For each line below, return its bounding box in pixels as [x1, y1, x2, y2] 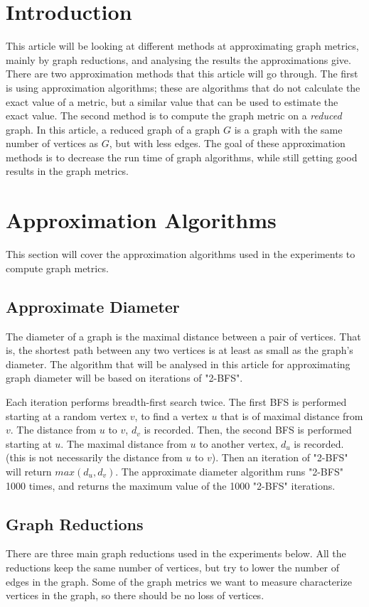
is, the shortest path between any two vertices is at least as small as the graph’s [6, 343, 353, 358]
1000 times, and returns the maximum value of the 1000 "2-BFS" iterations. [6, 478, 336, 493]
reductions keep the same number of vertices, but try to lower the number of [6, 559, 340, 574]
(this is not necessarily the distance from [6, 450, 183, 465]
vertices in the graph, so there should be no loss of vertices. [6, 588, 264, 603]
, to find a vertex [134, 408, 208, 423]
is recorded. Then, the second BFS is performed [144, 422, 352, 437]
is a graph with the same [234, 122, 343, 136]
